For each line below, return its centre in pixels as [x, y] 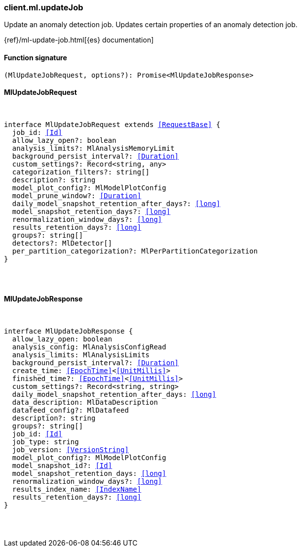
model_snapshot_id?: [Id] [62, 466]
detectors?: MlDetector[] [62, 243]
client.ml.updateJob [44, 7]
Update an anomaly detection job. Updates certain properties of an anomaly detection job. [151, 25]
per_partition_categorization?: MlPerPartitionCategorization [135, 251]
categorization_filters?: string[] [81, 172]
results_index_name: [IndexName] [77, 489]
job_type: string [45, 442]
